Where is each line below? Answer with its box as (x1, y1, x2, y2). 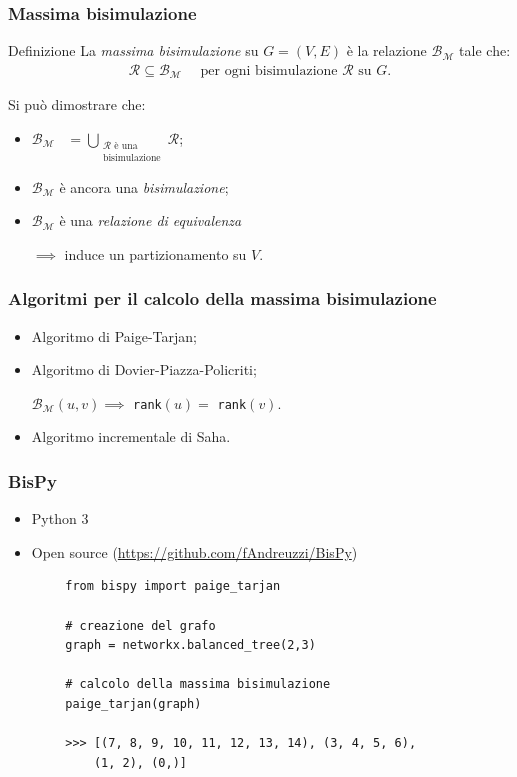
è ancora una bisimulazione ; (59, 176, 229, 197)
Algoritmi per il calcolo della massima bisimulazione (8, 286, 437, 311)
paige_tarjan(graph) (65, 696, 202, 711)
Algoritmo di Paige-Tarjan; (31, 325, 197, 346)
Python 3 (31, 508, 89, 529)
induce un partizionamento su (64, 243, 247, 264)
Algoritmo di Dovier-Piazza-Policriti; (31, 359, 257, 380)
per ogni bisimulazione (200, 63, 338, 78)
